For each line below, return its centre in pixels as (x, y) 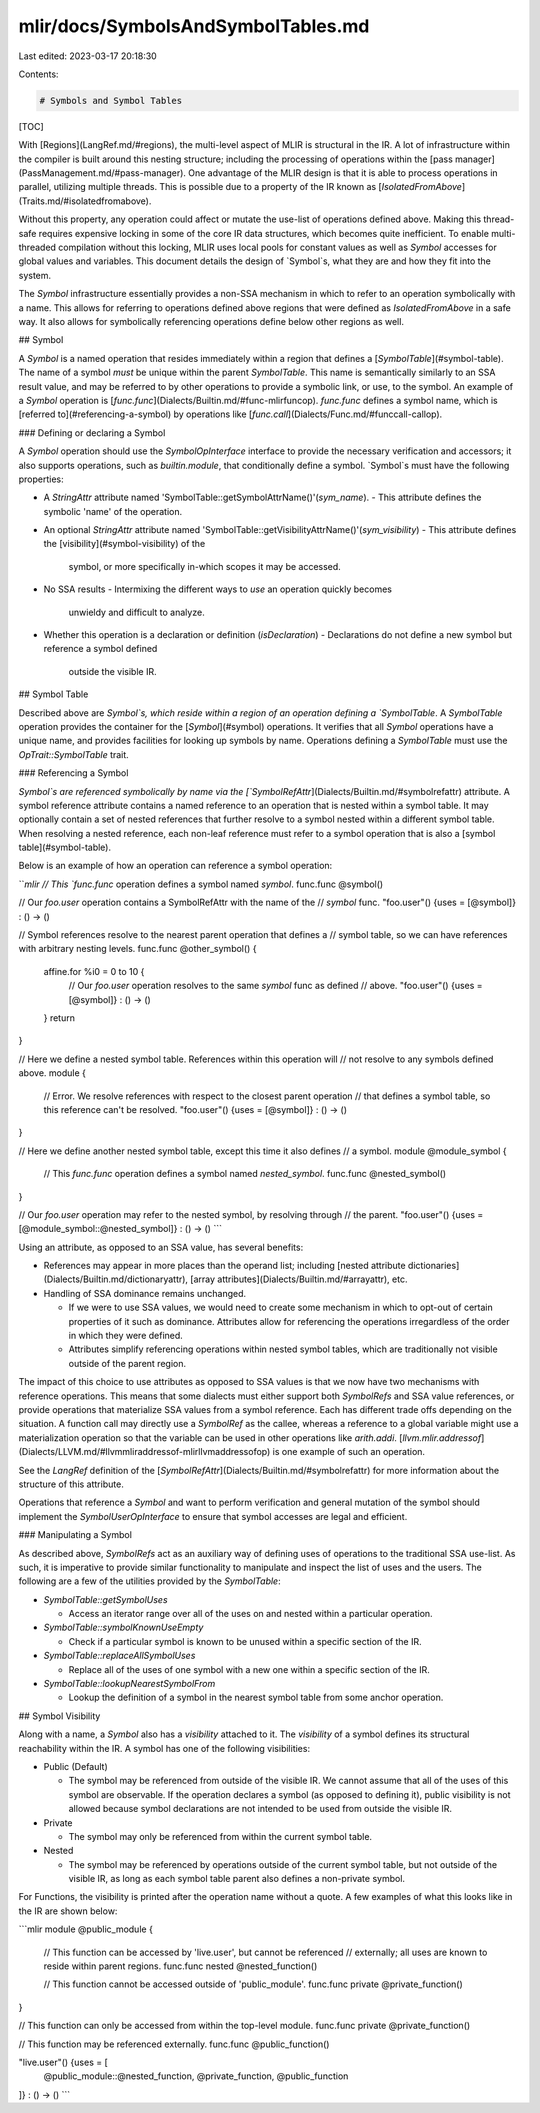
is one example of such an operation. (348, 1452)
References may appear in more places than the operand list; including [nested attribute (224, 1266)
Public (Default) (76, 1766)
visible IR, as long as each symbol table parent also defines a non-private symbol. (236, 1879)
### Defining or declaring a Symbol (92, 432)
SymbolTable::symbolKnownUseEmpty (123, 1627)
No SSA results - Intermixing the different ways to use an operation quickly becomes (217, 589)
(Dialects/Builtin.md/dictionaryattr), (116, 1279)
